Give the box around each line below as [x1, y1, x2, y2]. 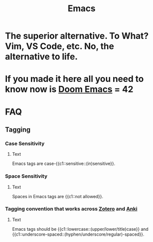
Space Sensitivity [5, 173, 48, 180]
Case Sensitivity [5, 140, 45, 147]
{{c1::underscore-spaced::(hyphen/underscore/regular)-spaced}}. [12, 231, 145, 237]
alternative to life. [5, 51, 78, 62]
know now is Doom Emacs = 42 [5, 84, 134, 95]
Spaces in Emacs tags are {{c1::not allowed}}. [12, 193, 103, 199]
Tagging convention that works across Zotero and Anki [5, 205, 137, 212]
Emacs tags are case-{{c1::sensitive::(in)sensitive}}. [12, 161, 116, 166]
